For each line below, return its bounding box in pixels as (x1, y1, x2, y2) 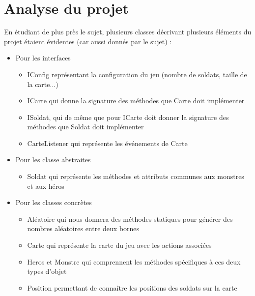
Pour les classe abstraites (15, 154, 91, 165)
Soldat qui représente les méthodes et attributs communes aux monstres (27, 171, 244, 181)
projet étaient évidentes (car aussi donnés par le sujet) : (4, 36, 172, 46)
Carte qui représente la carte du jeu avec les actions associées (27, 240, 212, 250)
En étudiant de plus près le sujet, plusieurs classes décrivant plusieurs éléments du (4, 27, 252, 37)
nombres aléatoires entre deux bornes (27, 223, 140, 234)
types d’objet (27, 266, 67, 276)
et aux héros (27, 180, 64, 191)
